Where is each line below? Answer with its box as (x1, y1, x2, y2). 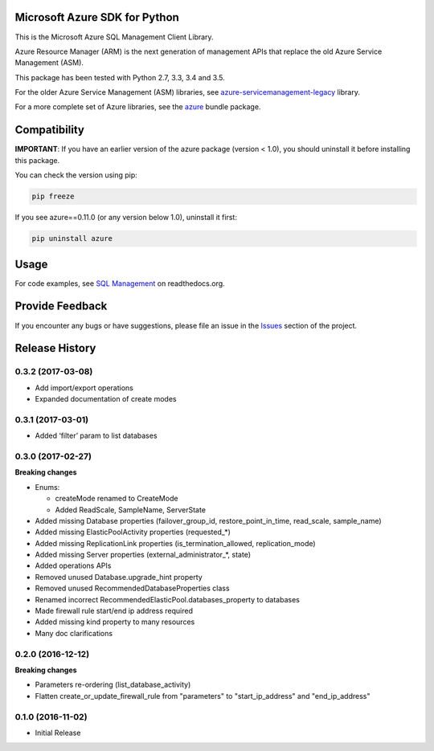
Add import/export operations (35, 382, 134, 393)
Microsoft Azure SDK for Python (14, 10, 180, 24)
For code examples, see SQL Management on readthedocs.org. (14, 278, 225, 288)
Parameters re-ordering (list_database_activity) (35, 680, 191, 690)
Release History (14, 341, 96, 355)
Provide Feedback (14, 300, 108, 313)
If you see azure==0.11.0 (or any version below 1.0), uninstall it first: (14, 213, 237, 222)
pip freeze (31, 192, 75, 201)
